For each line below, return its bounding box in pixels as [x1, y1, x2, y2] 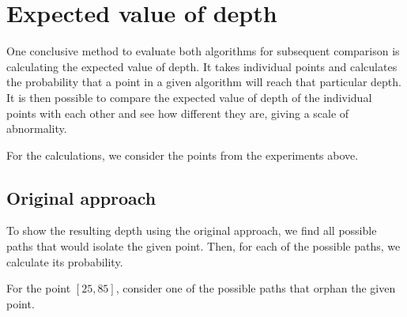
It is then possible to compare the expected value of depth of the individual [6, 89, 372, 105]
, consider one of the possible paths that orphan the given [115, 280, 396, 296]
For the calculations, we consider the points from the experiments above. [6, 146, 359, 163]
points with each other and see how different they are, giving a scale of [6, 104, 349, 121]
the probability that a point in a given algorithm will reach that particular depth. [6, 74, 401, 90]
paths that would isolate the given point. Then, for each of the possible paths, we [6, 238, 401, 255]
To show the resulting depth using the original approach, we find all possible [6, 222, 377, 239]
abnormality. [6, 120, 67, 137]
